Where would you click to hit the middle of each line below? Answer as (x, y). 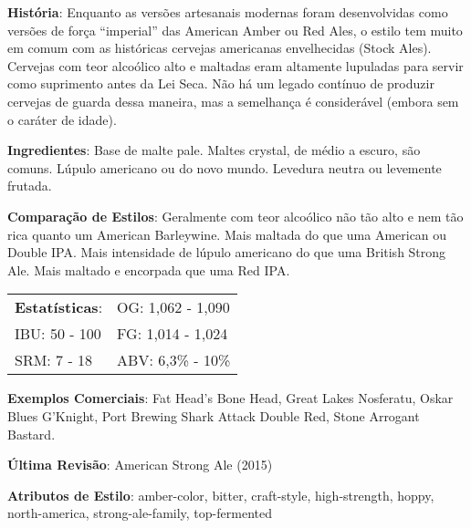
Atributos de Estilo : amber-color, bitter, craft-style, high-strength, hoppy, (221, 495)
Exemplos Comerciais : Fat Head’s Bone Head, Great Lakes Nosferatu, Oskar (230, 398)
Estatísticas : (59, 307)
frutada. (30, 186)
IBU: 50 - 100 (58, 334)
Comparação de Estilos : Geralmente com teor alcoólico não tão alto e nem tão (235, 216)
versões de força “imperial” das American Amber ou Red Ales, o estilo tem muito (235, 30)
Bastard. (31, 434)
